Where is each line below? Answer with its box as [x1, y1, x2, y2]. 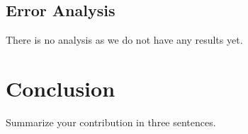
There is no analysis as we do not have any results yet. [6, 32, 243, 47]
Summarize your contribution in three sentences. [6, 114, 216, 129]
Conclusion [6, 73, 115, 102]
